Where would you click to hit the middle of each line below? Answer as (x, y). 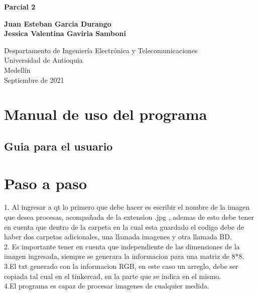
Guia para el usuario (58, 146)
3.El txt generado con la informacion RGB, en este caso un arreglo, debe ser (121, 266)
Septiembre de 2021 (34, 80)
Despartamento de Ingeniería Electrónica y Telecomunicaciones (101, 50)
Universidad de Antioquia (43, 60)
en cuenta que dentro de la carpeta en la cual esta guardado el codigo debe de (124, 227)
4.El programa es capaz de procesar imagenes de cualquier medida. (107, 286)
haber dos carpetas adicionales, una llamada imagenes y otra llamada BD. (118, 237)
